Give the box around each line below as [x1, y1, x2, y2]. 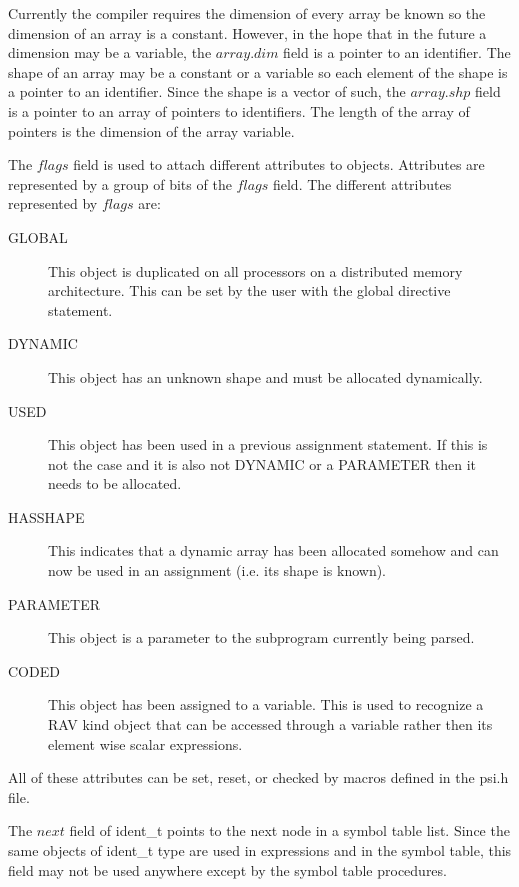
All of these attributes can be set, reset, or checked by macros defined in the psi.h [8, 767, 509, 788]
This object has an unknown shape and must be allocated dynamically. [48, 366, 483, 387]
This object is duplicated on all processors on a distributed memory [48, 260, 463, 281]
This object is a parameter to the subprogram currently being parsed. [48, 627, 475, 648]
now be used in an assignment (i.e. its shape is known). [48, 560, 387, 581]
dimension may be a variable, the [8, 42, 212, 63]
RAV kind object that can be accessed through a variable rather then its [48, 714, 493, 735]
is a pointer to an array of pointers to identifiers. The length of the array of [8, 100, 470, 121]
